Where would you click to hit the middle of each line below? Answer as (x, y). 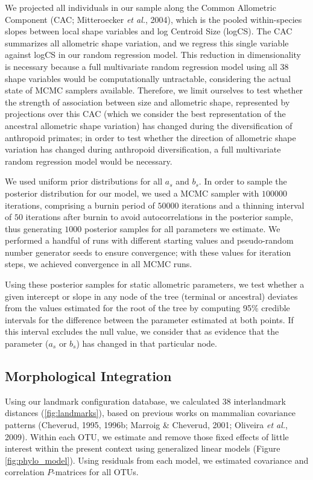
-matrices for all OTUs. (96, 472)
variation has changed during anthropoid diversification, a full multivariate (143, 149)
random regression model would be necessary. (89, 161)
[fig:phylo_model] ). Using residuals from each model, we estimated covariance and (157, 460)
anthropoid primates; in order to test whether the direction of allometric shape (150, 137)
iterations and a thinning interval (243, 205)
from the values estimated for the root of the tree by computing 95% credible (147, 308)
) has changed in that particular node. (147, 343)
